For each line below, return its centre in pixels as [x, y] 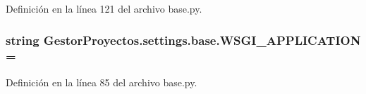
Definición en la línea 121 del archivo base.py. [104, 8]
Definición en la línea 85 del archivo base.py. [102, 82]
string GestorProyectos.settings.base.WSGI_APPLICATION [183, 40]
